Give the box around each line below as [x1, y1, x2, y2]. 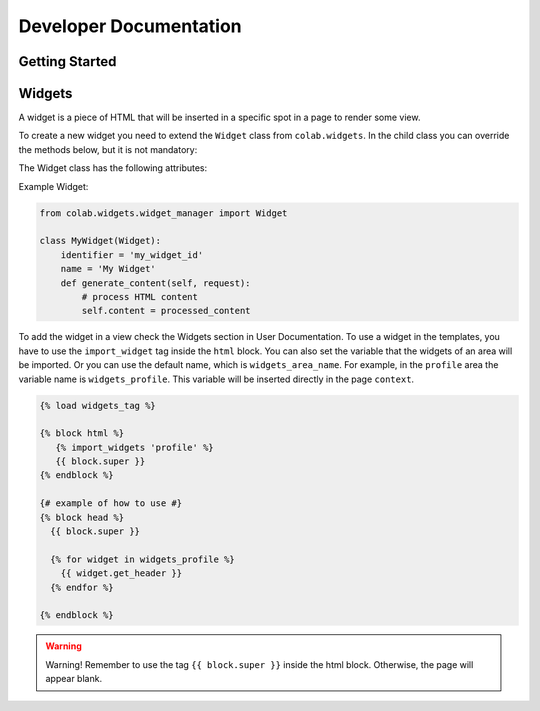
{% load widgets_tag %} [39, 400, 157, 411]
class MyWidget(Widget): [39, 235, 162, 247]
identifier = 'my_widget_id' [60, 249, 204, 260]
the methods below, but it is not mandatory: [18, 143, 198, 155]
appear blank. [45, 673, 103, 685]
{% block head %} [39, 511, 125, 523]
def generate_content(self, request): [60, 277, 251, 289]
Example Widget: [18, 180, 89, 192]
